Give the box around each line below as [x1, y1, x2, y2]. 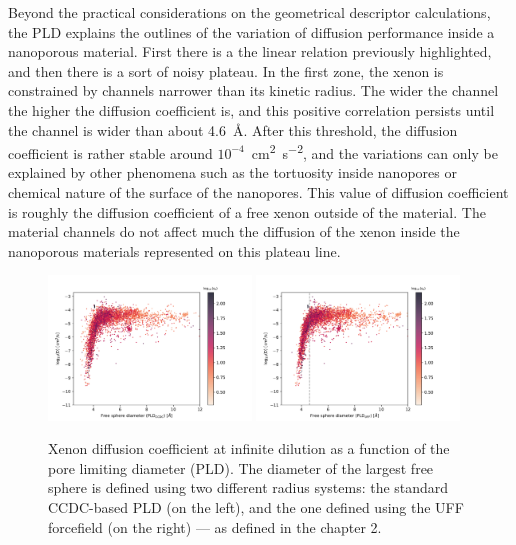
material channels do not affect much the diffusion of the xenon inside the [8, 221, 460, 242]
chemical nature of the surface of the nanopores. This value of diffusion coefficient [8, 182, 509, 202]
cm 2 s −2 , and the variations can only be [251, 140, 498, 163]
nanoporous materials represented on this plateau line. [8, 240, 341, 261]
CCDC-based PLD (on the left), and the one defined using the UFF [48, 497, 464, 518]
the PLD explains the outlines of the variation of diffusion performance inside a [8, 21, 495, 42]
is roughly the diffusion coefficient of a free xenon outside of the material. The [8, 201, 486, 222]
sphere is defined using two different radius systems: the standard [48, 477, 449, 498]
